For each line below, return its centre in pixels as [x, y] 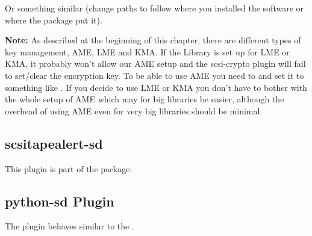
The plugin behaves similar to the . [70, 226]
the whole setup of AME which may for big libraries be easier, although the [145, 99]
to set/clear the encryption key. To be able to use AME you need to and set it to [154, 75]
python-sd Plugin [60, 201]
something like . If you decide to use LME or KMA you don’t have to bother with [156, 87]
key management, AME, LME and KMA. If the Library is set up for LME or [147, 51]
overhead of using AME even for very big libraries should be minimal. [134, 110]
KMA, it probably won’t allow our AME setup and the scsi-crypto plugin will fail [155, 64]
